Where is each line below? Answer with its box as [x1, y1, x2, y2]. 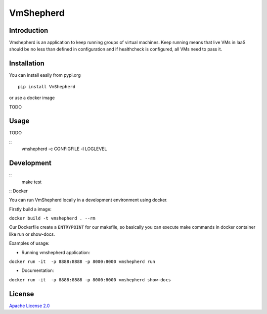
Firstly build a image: [9, 206, 52, 212]
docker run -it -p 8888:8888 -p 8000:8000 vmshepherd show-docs [9, 277, 171, 282]
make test [21, 179, 42, 185]
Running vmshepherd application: [21, 249, 90, 255]
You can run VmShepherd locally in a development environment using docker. [9, 197, 168, 203]
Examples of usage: [9, 240, 49, 246]
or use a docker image [9, 95, 55, 101]
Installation [9, 59, 44, 68]
